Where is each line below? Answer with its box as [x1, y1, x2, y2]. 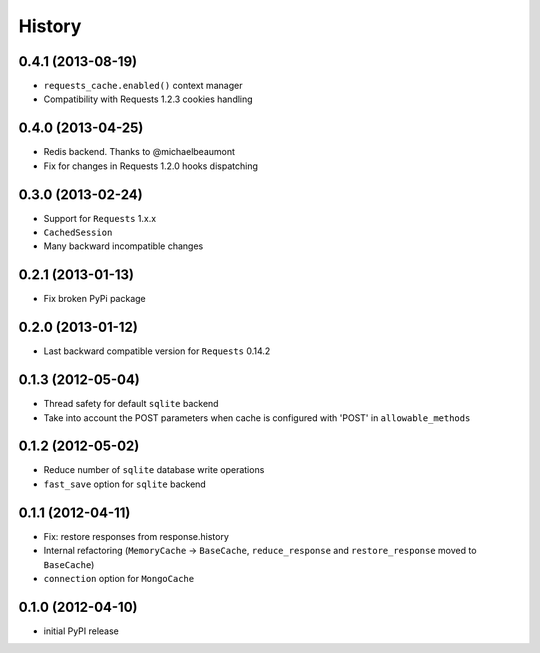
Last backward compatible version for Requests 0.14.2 [43, 345, 271, 357]
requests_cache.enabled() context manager [43, 80, 243, 92]
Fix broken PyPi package [43, 293, 146, 305]
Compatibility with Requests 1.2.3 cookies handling [43, 93, 254, 105]
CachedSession [43, 227, 113, 239]
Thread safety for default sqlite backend [43, 398, 219, 410]
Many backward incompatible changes [43, 240, 204, 252]
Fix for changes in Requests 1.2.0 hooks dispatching [43, 160, 259, 172]
